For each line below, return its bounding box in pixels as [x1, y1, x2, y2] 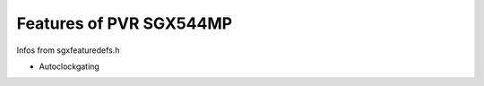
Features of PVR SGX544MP [16, 13, 233, 33]
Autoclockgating [39, 61, 100, 72]
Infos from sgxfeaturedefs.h [16, 45, 120, 56]
